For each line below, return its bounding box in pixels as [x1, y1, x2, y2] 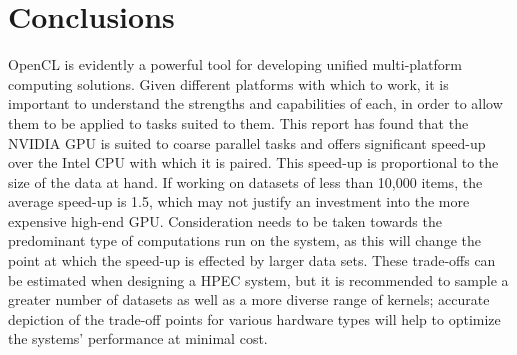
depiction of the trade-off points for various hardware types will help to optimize [8, 308, 501, 329]
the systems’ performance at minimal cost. [8, 328, 268, 349]
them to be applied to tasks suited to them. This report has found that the [8, 112, 469, 133]
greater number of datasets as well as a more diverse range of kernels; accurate [8, 289, 490, 310]
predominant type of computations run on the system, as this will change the [8, 230, 481, 251]
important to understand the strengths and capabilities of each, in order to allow [8, 93, 503, 114]
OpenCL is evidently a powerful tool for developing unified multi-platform [8, 54, 462, 75]
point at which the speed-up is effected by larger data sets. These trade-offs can [8, 250, 496, 271]
